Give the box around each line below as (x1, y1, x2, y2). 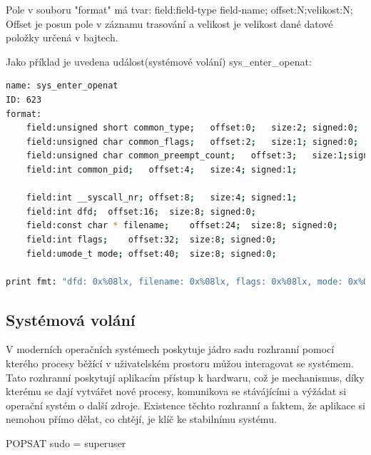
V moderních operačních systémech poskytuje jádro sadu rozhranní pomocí (6, 342, 335, 357)
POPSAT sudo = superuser (6, 436, 126, 451)
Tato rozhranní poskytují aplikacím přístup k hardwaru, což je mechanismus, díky (6, 369, 365, 384)
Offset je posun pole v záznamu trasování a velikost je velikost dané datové (6, 16, 333, 31)
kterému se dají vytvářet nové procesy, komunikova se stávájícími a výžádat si (6, 384, 347, 399)
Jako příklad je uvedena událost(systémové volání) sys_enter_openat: (6, 53, 312, 68)
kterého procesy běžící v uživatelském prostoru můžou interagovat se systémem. (6, 356, 354, 371)
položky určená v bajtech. (6, 30, 118, 45)
